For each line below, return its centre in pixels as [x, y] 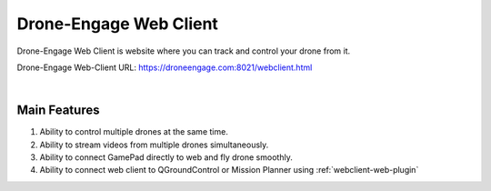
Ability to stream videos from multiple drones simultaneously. [154, 145]
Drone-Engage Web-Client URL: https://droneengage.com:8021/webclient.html [165, 67]
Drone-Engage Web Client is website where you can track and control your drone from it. [184, 51]
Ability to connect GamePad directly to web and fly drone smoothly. [166, 157]
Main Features [58, 111]
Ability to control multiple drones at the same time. [134, 132]
